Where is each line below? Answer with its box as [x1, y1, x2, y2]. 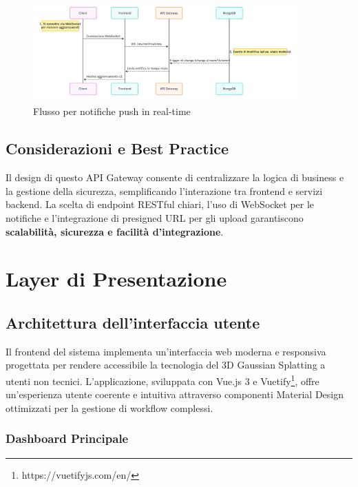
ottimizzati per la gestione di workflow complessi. [6, 400, 213, 415]
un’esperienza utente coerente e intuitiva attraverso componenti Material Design [6, 387, 344, 402]
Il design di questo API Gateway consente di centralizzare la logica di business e [6, 170, 344, 185]
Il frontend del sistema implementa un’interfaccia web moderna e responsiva [6, 344, 326, 358]
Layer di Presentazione [6, 265, 227, 293]
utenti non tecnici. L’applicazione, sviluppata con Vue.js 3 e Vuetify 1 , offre [6, 371, 319, 388]
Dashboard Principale [6, 430, 129, 447]
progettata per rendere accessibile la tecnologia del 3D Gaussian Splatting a [6, 358, 326, 372]
